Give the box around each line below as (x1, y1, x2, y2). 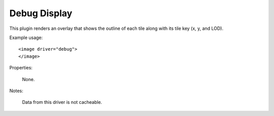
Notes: (9, 88, 23, 94)
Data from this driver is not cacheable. (22, 99, 102, 105)
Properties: (9, 65, 33, 71)
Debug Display (9, 8, 73, 19)
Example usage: (9, 34, 43, 41)
